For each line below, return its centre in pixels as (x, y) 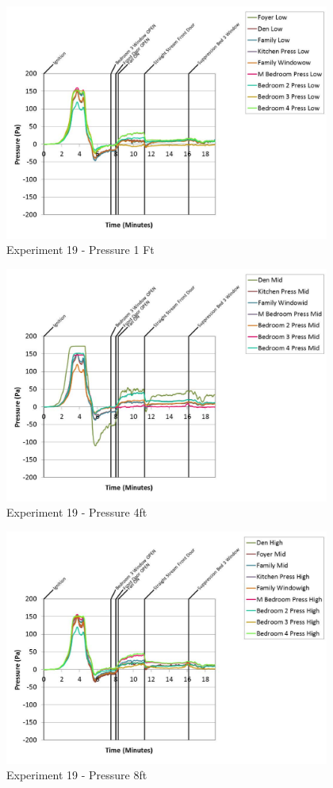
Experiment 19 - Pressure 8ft (77, 775)
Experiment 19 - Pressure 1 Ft (80, 250)
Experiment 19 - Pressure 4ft (77, 512)
